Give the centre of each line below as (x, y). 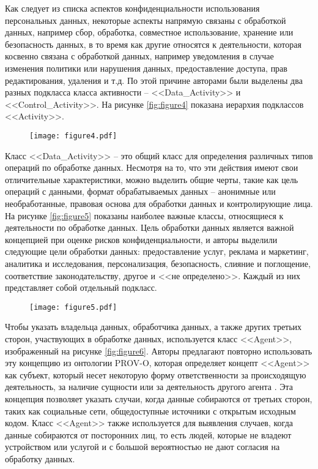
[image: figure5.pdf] (73, 307)
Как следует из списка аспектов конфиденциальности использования (132, 8)
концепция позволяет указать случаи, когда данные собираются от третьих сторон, (159, 398)
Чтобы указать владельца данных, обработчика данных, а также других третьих (153, 327)
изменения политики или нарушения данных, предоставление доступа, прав (146, 68)
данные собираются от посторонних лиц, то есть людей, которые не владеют (148, 434)
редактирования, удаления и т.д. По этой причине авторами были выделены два (154, 80)
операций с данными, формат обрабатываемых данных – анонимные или (140, 191)
